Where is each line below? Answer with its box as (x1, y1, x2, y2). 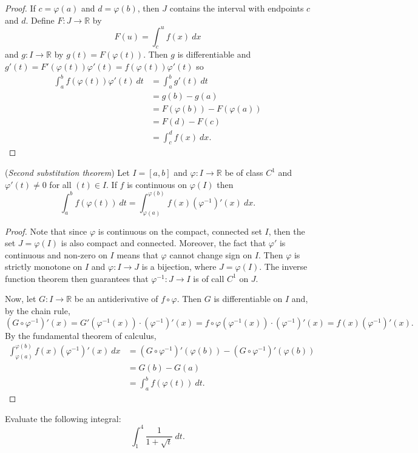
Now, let (5, 292, 36, 305)
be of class (224, 166, 263, 179)
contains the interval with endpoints (169, 2, 304, 14)
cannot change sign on (169, 248, 252, 261)
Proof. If (5, 2, 36, 14)
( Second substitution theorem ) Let (5, 166, 130, 179)
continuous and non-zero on (5, 248, 107, 261)
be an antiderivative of (74, 292, 158, 305)
